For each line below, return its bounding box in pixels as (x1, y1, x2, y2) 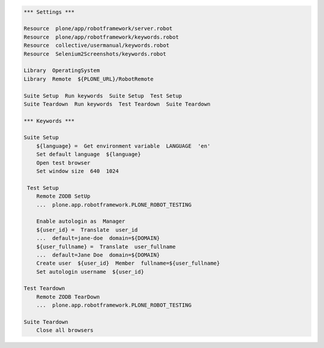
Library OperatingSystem (23, 67, 100, 74)
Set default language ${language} (36, 151, 141, 158)
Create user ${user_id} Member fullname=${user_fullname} (36, 260, 220, 267)
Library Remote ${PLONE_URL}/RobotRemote (23, 75, 154, 82)
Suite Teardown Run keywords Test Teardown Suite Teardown (23, 101, 211, 107)
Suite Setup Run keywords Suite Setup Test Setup (23, 92, 182, 99)
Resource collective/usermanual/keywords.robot (23, 42, 170, 49)
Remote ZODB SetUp (36, 193, 91, 200)
